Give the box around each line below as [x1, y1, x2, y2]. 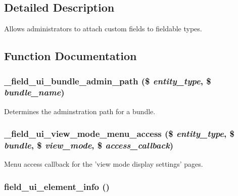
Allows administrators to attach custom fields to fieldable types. [4, 23, 202, 34]
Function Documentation [4, 48, 137, 64]
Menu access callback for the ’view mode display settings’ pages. [4, 159, 203, 169]
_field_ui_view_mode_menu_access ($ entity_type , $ [4, 127, 234, 140]
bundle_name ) [4, 86, 65, 99]
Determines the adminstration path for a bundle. [4, 106, 156, 116]
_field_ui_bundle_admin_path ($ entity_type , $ [4, 74, 211, 87]
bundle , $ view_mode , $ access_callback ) [4, 139, 174, 152]
